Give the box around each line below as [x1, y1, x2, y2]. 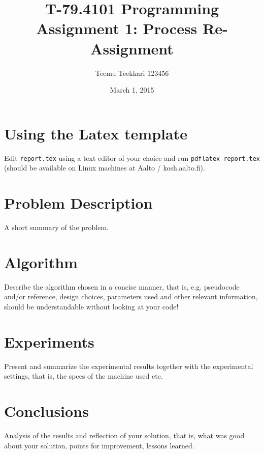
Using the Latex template [4, 123, 187, 144]
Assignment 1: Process [36, 18, 197, 39]
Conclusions [4, 401, 89, 421]
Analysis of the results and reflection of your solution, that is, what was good [4, 430, 245, 440]
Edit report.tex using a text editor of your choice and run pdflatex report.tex [4, 152, 260, 163]
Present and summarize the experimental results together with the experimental [4, 360, 253, 371]
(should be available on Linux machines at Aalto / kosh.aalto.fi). [4, 162, 205, 173]
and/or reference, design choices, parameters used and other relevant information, [4, 291, 258, 302]
